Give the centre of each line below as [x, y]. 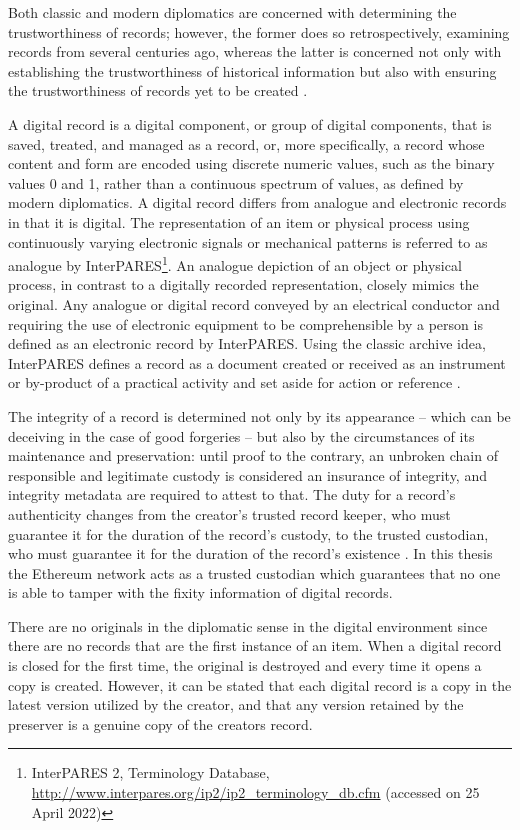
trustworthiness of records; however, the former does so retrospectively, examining [259, 31]
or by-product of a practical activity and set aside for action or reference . [234, 382]
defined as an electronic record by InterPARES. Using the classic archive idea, [247, 343]
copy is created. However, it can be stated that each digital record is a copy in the [260, 684]
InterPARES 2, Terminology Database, [150, 772]
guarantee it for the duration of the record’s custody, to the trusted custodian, [248, 533]
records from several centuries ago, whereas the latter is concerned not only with [255, 51]
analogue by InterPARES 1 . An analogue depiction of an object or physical [235, 263]
